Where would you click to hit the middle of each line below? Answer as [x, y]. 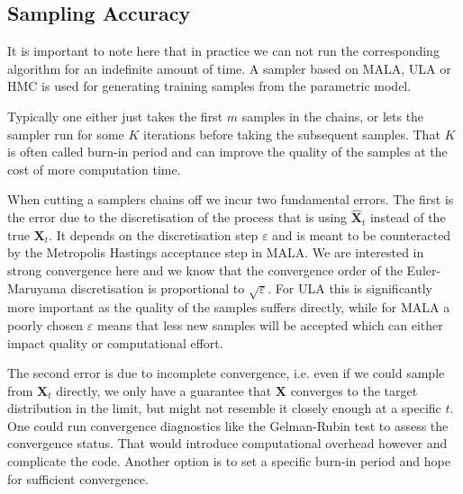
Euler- [424, 269]
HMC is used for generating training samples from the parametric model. [209, 86]
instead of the [408, 217]
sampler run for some [66, 134]
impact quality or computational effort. [115, 342]
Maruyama [37, 287]
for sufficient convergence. [78, 478]
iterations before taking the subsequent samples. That [291, 134]
